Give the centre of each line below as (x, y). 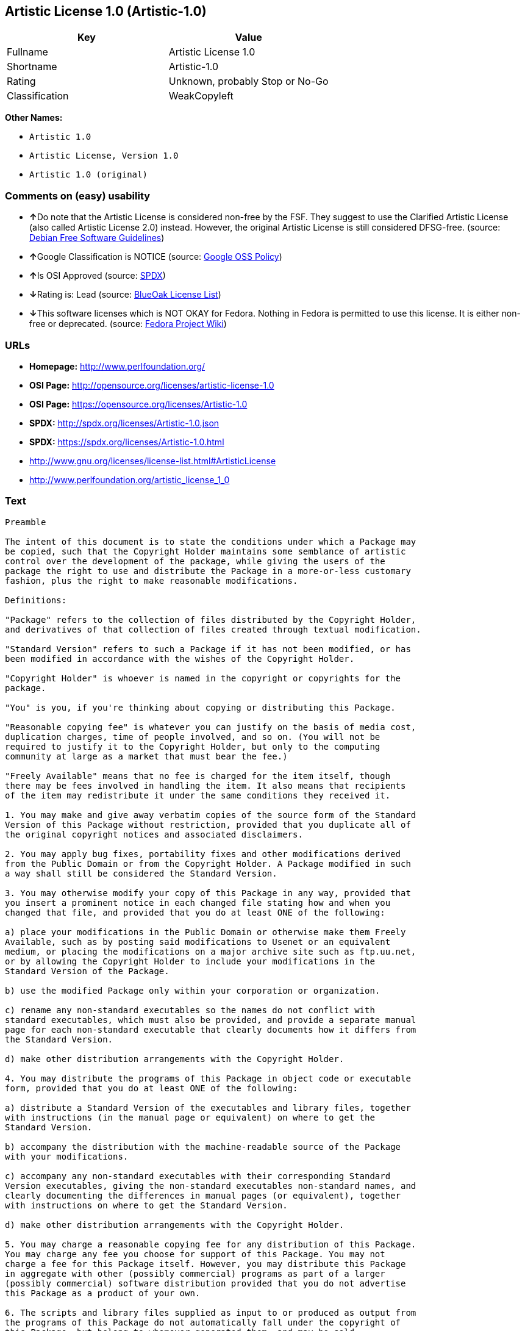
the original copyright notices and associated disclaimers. (154, 834)
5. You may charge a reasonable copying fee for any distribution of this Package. (211, 1244)
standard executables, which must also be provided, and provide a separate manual (211, 1020)
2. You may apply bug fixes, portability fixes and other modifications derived (203, 854)
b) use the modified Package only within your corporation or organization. (193, 990)
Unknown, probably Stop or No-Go (248, 81)
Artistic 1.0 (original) (88, 175)
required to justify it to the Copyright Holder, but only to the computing (193, 746)
